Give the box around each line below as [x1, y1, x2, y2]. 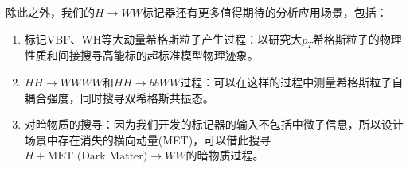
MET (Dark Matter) [47, 151, 148, 163]
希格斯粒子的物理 [312, 30, 402, 47]
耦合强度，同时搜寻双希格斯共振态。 [24, 89, 214, 106]
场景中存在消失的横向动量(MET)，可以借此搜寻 [24, 131, 271, 148]
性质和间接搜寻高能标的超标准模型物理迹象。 [24, 47, 259, 63]
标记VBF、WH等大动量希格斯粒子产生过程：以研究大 [24, 30, 303, 47]
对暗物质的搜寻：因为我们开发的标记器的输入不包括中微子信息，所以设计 [24, 116, 404, 133]
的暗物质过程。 [185, 147, 264, 163]
